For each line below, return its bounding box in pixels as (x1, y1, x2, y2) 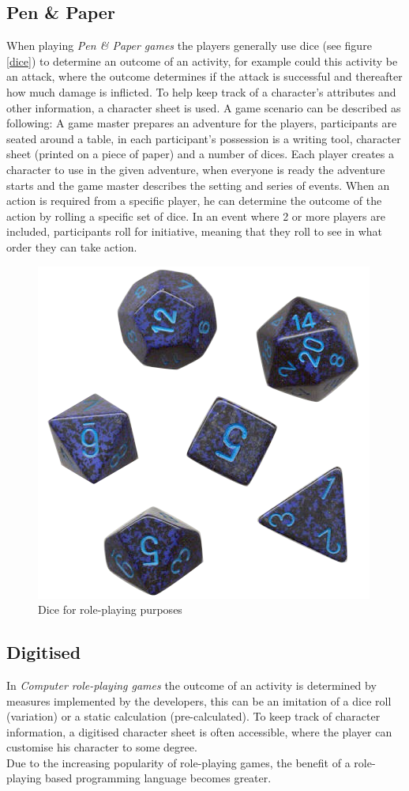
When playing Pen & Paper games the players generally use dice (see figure (6, 37, 372, 54)
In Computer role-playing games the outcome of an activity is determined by (6, 676, 377, 693)
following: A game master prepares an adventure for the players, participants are (6, 115, 397, 131)
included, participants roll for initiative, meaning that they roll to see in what (6, 223, 382, 240)
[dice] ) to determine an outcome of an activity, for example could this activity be (6, 52, 398, 69)
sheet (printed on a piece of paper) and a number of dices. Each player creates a (6, 146, 394, 162)
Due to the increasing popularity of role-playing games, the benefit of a (6, 754, 351, 770)
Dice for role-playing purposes (38, 601, 182, 618)
